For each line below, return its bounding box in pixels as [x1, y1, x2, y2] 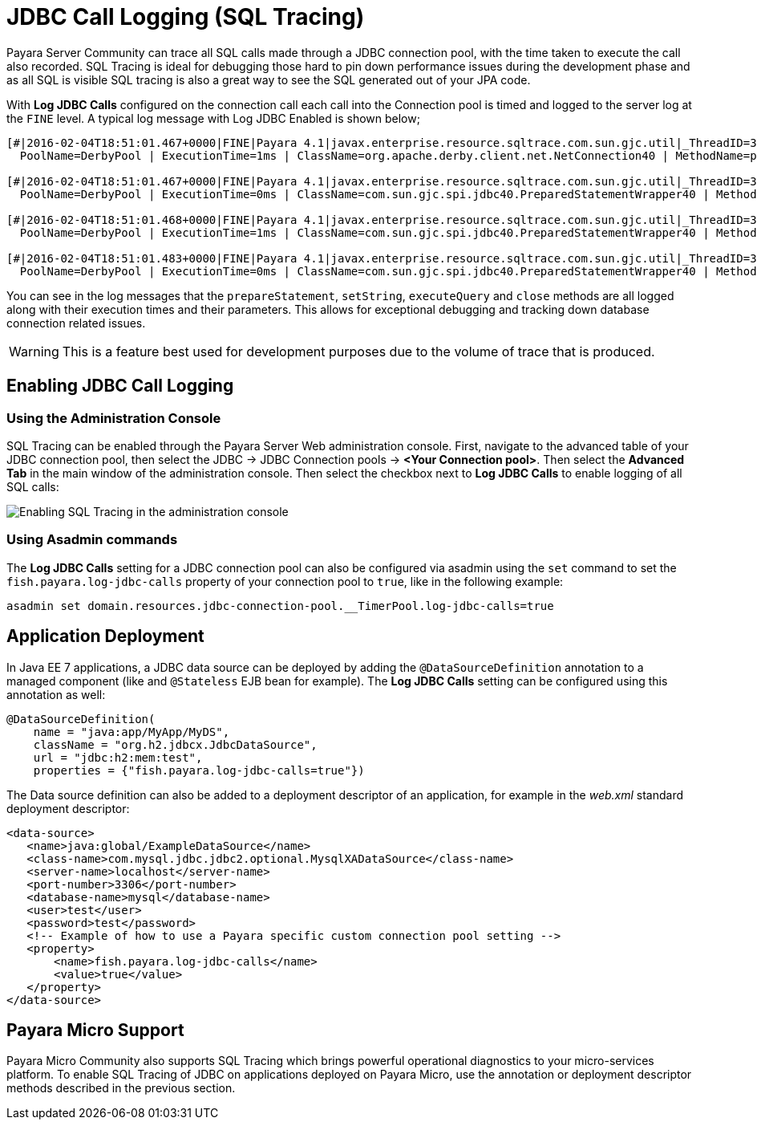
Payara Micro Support [6, 1019, 184, 1040]
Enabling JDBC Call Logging [6, 376, 234, 396]
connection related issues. [6, 315, 146, 330]
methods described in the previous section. [6, 1081, 236, 1096]
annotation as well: [6, 687, 106, 701]
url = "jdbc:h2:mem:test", [33, 750, 203, 764]
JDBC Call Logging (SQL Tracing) [6, 3, 365, 30]
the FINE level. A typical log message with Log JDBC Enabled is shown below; [6, 111, 420, 125]
